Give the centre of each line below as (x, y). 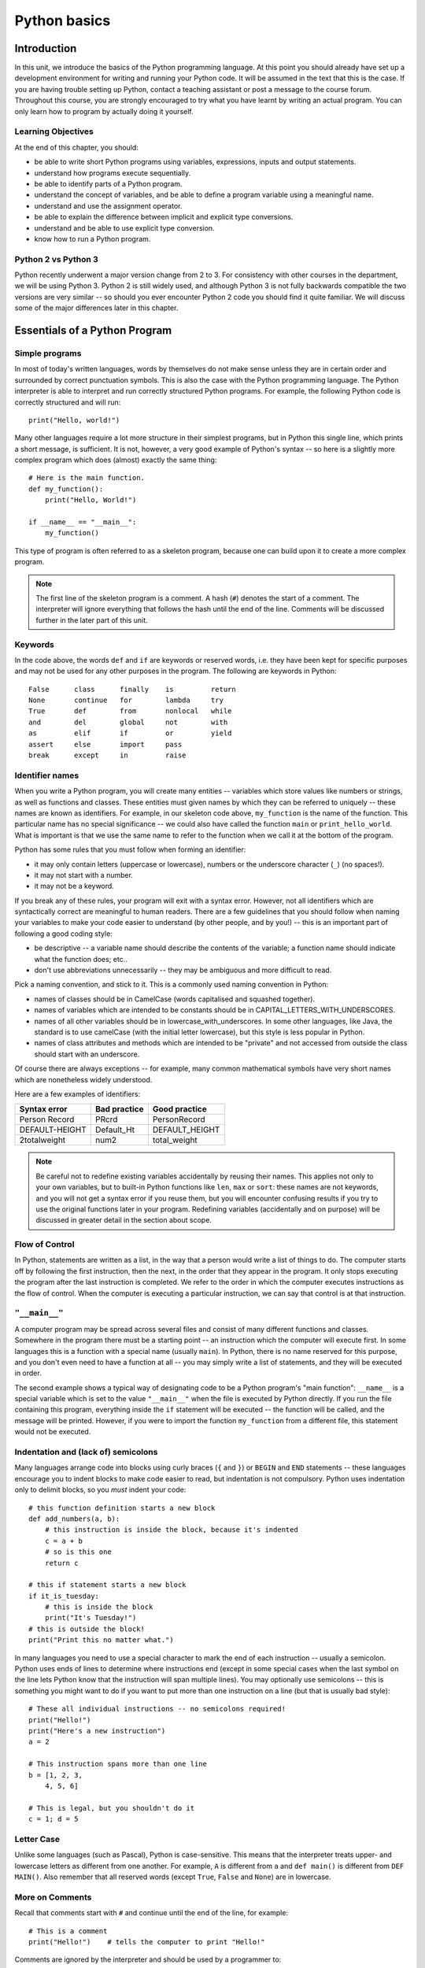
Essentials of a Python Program (93, 331)
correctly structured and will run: (68, 402)
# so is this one (78, 1552)
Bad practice (119, 1109)
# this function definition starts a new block (122, 1508)
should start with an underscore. (87, 1054)
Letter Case (37, 1839)
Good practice (180, 1109)
